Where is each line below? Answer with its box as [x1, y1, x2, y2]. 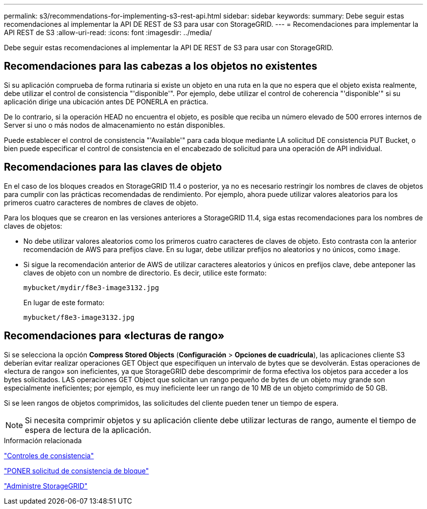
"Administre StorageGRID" [4, 481, 88, 490]
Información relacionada [4, 436, 82, 445]
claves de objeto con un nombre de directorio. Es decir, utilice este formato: [23, 268, 267, 277]
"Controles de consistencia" [4, 451, 94, 460]
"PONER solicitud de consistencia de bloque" [4, 466, 149, 475]
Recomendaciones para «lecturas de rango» [4, 330, 225, 342]
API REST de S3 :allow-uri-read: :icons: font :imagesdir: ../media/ [4, 28, 212, 37]
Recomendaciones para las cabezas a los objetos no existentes [4, 60, 317, 73]
